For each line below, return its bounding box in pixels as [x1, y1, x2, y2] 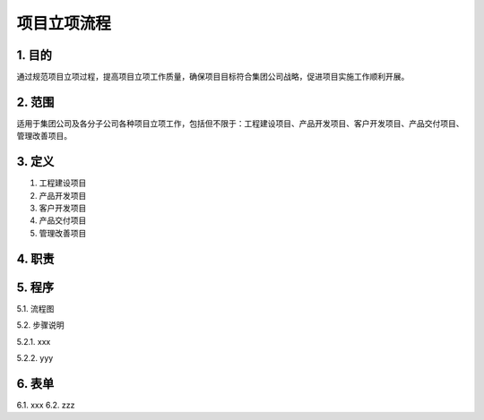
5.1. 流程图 [16, 303, 55, 313]
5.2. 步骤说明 [16, 320, 65, 330]
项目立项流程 [16, 13, 112, 33]
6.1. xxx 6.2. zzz [16, 399, 75, 410]
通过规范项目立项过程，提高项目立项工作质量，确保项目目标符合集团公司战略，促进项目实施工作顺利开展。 [16, 72, 410, 82]
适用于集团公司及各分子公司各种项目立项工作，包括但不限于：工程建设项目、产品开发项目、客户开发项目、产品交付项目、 [16, 117, 464, 129]
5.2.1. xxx [16, 336, 51, 347]
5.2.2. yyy [16, 352, 54, 363]
